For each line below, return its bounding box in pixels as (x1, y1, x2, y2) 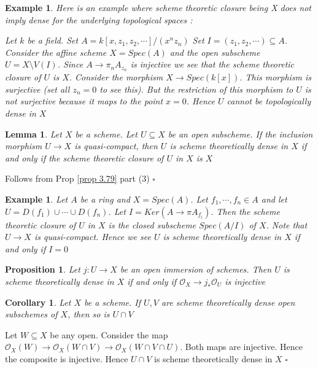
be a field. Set (27, 34, 79, 47)
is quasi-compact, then (74, 139, 158, 152)
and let (261, 192, 287, 205)
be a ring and (80, 192, 130, 205)
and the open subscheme (169, 45, 260, 58)
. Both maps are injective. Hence (180, 340, 303, 353)
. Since (57, 58, 83, 71)
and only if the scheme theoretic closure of (5, 151, 164, 164)
